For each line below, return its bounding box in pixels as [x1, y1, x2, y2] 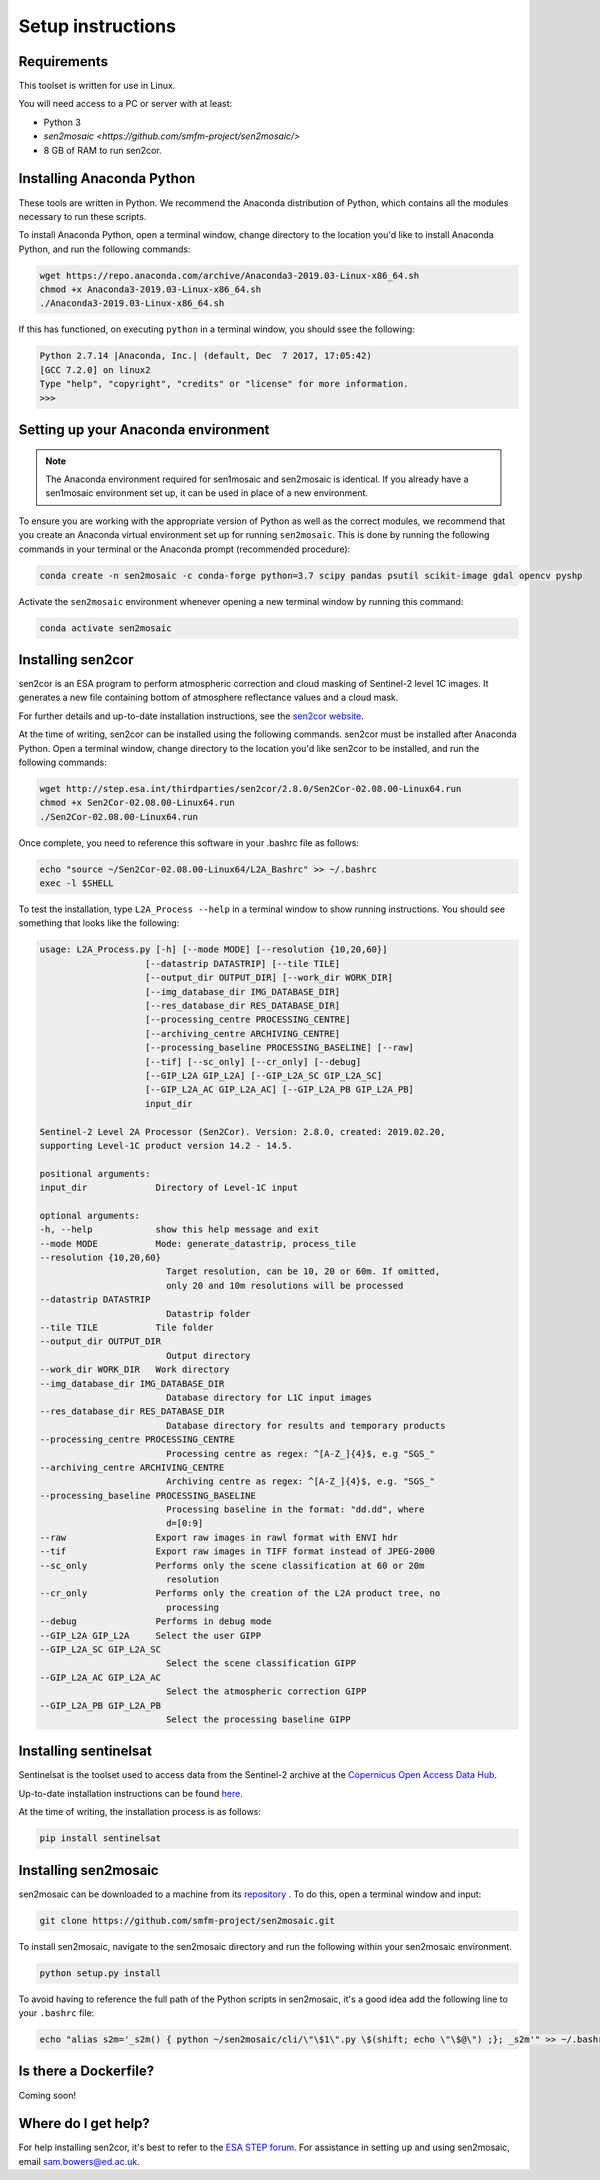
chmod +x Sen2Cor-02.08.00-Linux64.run [39, 797, 235, 809]
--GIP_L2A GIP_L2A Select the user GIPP [39, 1630, 262, 1641]
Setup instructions [18, 15, 177, 37]
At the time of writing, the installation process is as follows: [18, 1806, 262, 1818]
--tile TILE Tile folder [39, 1322, 214, 1333]
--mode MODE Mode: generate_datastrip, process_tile [39, 1238, 357, 1249]
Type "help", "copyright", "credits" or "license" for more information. [39, 378, 409, 390]
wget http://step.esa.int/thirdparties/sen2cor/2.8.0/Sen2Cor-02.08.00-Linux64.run [39, 783, 462, 794]
